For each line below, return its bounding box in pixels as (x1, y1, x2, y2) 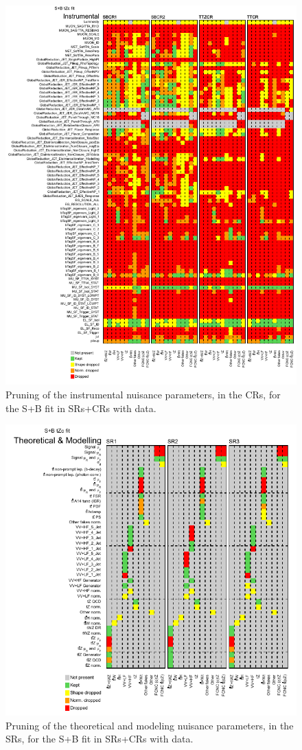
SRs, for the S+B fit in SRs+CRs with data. (5, 731, 194, 746)
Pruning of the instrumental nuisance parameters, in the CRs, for (5, 387, 281, 401)
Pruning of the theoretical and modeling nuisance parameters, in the (5, 718, 294, 732)
